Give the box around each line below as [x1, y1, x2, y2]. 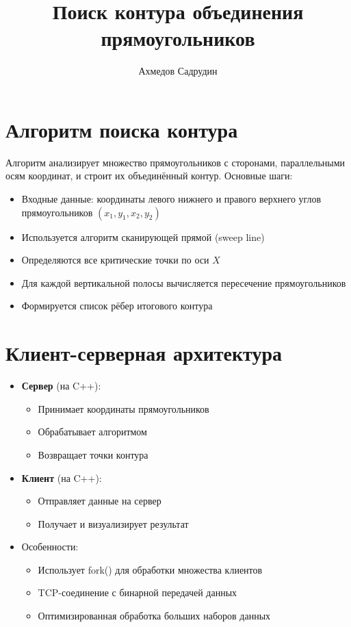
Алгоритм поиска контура [5, 115, 238, 143]
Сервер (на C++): [21, 379, 101, 393]
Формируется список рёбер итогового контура [21, 298, 213, 313]
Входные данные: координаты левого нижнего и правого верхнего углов [21, 192, 322, 206]
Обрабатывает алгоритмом [38, 424, 147, 439]
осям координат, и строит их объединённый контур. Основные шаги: [5, 168, 293, 183]
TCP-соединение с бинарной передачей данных [38, 585, 237, 600]
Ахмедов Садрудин [138, 64, 218, 78]
